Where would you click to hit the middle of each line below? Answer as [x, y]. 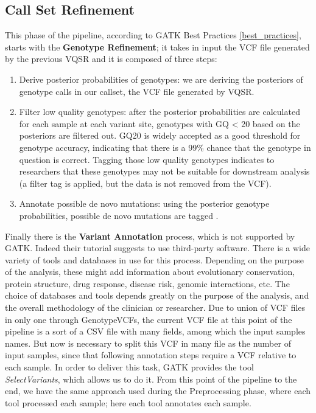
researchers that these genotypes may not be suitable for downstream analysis [164, 171]
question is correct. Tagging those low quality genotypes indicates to [147, 159]
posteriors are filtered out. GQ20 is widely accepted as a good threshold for [160, 135]
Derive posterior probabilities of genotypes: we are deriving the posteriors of [161, 79]
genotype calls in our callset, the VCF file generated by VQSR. [137, 91]
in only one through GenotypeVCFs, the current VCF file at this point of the [149, 319]
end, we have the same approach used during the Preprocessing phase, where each [158, 391]
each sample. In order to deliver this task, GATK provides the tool [129, 367]
